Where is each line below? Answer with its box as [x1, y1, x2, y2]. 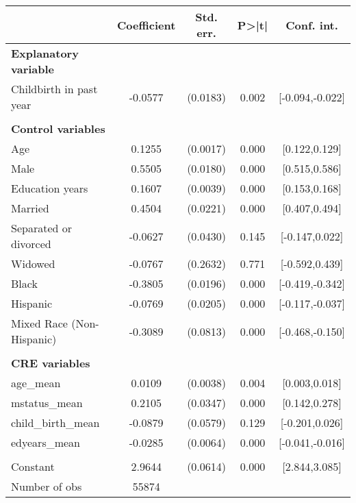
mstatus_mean [11, 395, 83, 410]
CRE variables [11, 355, 90, 371]
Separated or [11, 220, 72, 236]
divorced [11, 236, 51, 251]
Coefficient [117, 16, 176, 33]
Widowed [11, 256, 55, 271]
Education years [11, 180, 88, 196]
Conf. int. [285, 16, 338, 33]
